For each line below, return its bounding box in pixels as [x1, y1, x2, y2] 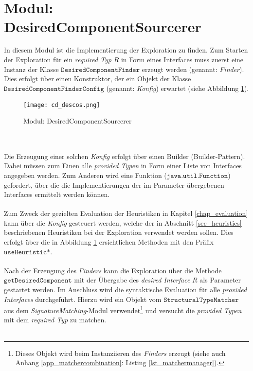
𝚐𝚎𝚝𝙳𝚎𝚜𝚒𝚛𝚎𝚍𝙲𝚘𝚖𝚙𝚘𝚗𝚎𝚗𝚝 [4, 277, 72, 284]
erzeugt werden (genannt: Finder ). [142, 64, 244, 74]
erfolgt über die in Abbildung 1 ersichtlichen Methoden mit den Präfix [4, 237, 214, 247]
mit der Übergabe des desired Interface [74, 275, 190, 285]
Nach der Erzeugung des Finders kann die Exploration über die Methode [4, 265, 222, 275]
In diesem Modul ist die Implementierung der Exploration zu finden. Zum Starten [4, 45, 248, 55]
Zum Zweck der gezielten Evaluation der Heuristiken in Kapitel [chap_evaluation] [4, 208, 248, 218]
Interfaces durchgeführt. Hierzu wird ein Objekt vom [4, 294, 162, 304]
